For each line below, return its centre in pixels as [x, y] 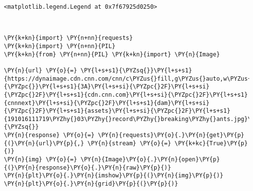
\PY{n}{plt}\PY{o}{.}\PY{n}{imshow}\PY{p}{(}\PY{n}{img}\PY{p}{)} [114, 176]
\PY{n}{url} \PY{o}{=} [41, 70]
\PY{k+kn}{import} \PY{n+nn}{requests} [68, 38]
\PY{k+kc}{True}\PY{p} [211, 143]
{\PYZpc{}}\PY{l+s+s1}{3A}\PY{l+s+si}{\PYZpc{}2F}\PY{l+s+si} [107, 87]
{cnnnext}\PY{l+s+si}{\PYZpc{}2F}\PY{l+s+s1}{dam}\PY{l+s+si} [107, 103]
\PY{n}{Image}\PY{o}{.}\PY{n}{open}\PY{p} [150, 160]
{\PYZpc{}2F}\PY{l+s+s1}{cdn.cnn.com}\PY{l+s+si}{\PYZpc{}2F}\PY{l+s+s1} [126, 95]
